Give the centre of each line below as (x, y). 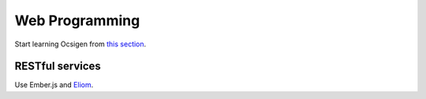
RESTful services (58, 66)
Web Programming (77, 20)
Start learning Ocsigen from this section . (80, 44)
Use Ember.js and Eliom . (54, 85)
